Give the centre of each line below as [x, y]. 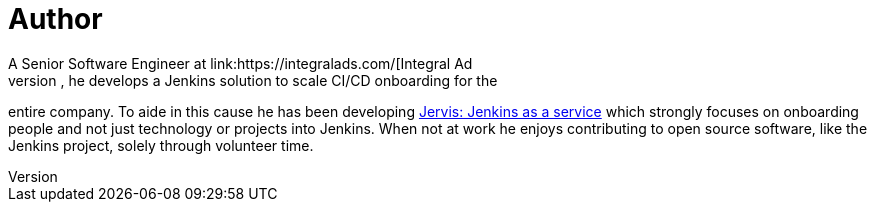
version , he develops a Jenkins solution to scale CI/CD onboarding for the [253, 80]
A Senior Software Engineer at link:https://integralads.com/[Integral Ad [240, 63]
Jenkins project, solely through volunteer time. [161, 145]
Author [55, 19]
